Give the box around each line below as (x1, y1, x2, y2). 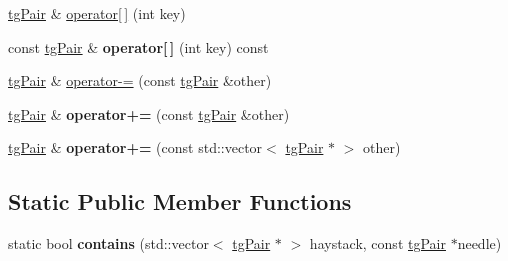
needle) (457, 233, 502, 254)
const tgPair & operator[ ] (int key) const (8, 36, 269, 57)
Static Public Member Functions (8, 186, 352, 217)
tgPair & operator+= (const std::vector (8, 137, 263, 158)
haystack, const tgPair (309, 233, 446, 254)
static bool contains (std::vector (8, 233, 209, 254)
